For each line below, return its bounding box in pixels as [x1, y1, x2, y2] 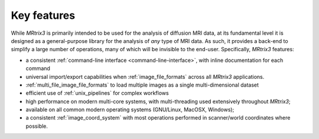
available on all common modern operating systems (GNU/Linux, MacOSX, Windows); [25, 106, 235, 113]
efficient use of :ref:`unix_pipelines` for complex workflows [25, 90, 169, 97]
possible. [25, 123, 48, 130]
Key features [11, 9, 76, 22]
